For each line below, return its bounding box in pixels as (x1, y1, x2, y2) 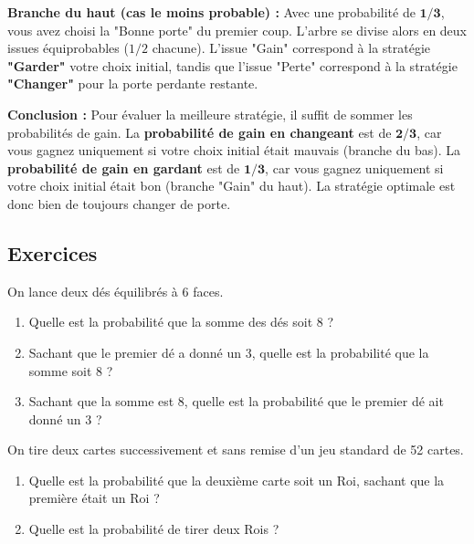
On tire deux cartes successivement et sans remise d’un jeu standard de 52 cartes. (7, 440, 464, 459)
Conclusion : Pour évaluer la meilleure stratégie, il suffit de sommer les (7, 104, 413, 123)
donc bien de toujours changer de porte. (7, 194, 231, 213)
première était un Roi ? (28, 488, 160, 507)
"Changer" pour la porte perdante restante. (7, 74, 258, 93)
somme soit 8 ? (28, 361, 113, 380)
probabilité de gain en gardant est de (7, 158, 240, 177)
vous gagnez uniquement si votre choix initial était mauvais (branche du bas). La (7, 141, 461, 160)
